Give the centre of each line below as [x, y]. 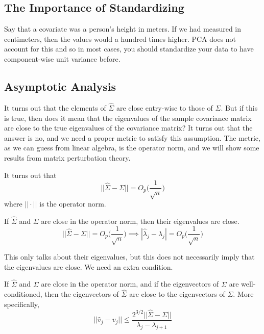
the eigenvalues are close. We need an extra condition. [89, 266]
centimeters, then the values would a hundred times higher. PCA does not [120, 38]
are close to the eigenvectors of [177, 294]
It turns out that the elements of [55, 108]
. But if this [239, 108]
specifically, [22, 304]
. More [243, 294]
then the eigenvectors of [82, 294]
